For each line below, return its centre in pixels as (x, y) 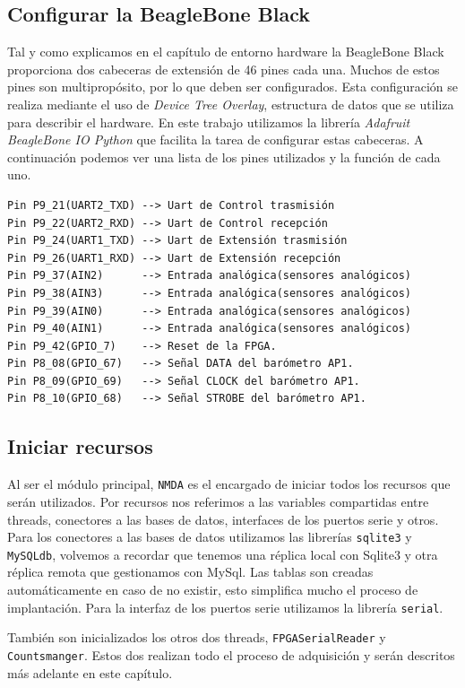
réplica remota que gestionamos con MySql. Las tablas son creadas (190, 572)
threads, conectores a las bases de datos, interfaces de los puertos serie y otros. (223, 519)
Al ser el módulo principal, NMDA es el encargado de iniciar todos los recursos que (229, 484)
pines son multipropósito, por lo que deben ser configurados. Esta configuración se (233, 87)
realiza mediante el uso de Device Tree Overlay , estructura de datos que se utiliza (231, 104)
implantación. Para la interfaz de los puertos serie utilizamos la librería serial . (225, 607)
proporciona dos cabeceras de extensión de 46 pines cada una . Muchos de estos (224, 69)
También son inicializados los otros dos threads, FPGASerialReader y (197, 637)
